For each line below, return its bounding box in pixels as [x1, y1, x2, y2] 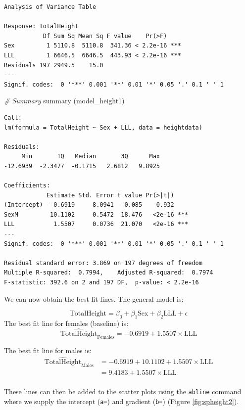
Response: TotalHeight [4, 23, 79, 30]
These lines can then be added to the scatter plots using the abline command [4, 386, 242, 397]
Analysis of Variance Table [4, 3, 97, 10]
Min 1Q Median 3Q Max [21, 153, 160, 160]
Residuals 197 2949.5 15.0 [4, 61, 103, 69]
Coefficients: [4, 182, 50, 189]
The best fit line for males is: [4, 345, 92, 355]
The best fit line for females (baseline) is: [4, 318, 129, 328]
